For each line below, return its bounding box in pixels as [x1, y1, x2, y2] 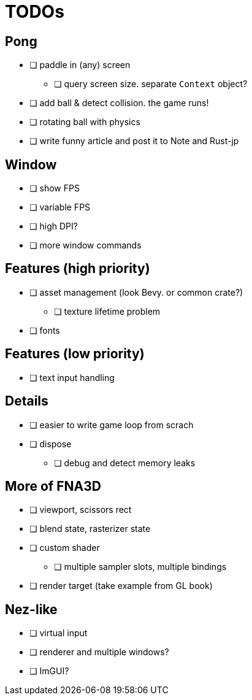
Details [5, 393, 48, 409]
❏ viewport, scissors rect [29, 504, 132, 515]
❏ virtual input [29, 628, 88, 639]
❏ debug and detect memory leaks [54, 457, 196, 468]
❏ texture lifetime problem [54, 306, 161, 317]
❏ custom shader [29, 542, 100, 553]
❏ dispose [29, 438, 72, 449]
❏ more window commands [29, 240, 142, 251]
